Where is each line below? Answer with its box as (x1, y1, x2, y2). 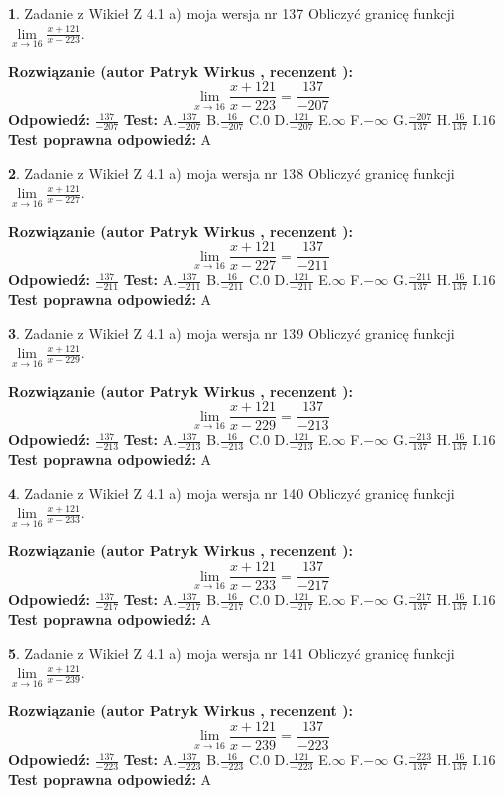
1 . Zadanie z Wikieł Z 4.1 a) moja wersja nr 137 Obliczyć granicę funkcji (8, 3, 455, 23)
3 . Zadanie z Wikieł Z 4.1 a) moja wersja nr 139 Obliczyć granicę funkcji (8, 322, 455, 343)
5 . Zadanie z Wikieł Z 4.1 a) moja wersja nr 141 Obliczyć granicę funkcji (8, 642, 455, 663)
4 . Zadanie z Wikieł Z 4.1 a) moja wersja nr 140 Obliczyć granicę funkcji (8, 482, 455, 503)
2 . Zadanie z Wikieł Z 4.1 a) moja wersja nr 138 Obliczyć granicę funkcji (8, 162, 455, 183)
